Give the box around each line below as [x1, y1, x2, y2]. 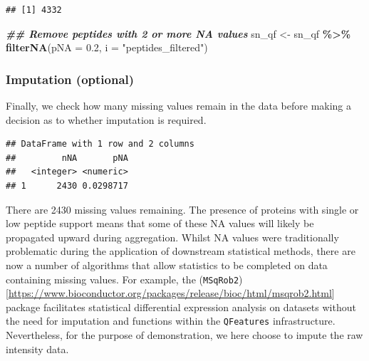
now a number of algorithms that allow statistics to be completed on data [6, 257, 328, 272]
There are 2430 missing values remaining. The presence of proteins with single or [6, 202, 359, 216]
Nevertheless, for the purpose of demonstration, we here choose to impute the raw [6, 328, 363, 342]
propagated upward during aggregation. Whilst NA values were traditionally [6, 229, 339, 244]
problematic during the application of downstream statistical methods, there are [6, 244, 355, 258]
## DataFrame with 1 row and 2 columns [6, 139, 194, 150]
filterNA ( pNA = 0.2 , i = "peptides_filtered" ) [6, 40, 208, 55]
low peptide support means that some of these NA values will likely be [6, 216, 314, 231]
